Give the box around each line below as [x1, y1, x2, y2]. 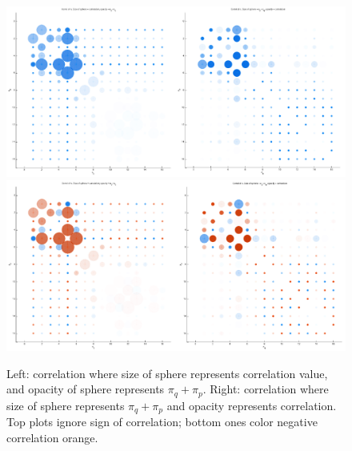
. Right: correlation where [202, 381, 329, 397]
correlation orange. [6, 429, 98, 445]
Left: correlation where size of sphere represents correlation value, [6, 364, 328, 381]
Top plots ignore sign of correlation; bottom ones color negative [6, 413, 318, 430]
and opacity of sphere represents [6, 381, 165, 397]
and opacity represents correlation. [166, 397, 337, 413]
